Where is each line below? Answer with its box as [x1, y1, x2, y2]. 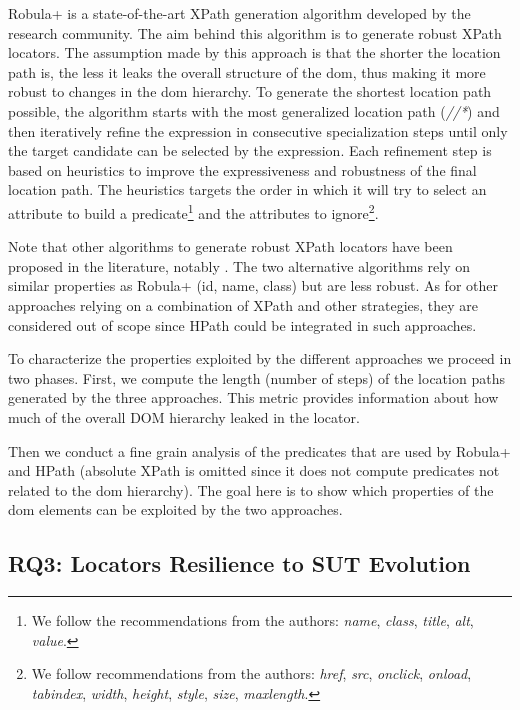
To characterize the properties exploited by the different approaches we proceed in [8, 348, 512, 369]
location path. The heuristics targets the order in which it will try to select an [8, 179, 487, 200]
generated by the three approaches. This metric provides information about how [8, 387, 499, 408]
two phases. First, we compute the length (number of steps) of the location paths [8, 367, 505, 388]
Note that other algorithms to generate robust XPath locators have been [8, 236, 453, 257]
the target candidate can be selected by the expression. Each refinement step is [8, 140, 492, 161]
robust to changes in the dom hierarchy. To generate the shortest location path [8, 81, 492, 102]
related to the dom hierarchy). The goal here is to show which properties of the [8, 479, 494, 500]
